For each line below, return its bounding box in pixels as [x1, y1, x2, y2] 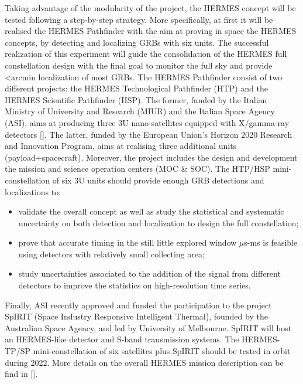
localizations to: [5, 185, 61, 198]
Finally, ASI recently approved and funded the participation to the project [5, 298, 272, 311]
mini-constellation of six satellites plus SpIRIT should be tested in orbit [33, 345, 291, 357]
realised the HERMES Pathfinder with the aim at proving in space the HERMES [5, 25, 297, 37]
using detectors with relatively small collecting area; [18, 247, 205, 260]
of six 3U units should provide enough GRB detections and [52, 174, 264, 186]
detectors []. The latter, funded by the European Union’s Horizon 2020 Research [5, 128, 292, 140]
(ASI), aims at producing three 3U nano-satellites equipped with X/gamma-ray [5, 116, 290, 128]
